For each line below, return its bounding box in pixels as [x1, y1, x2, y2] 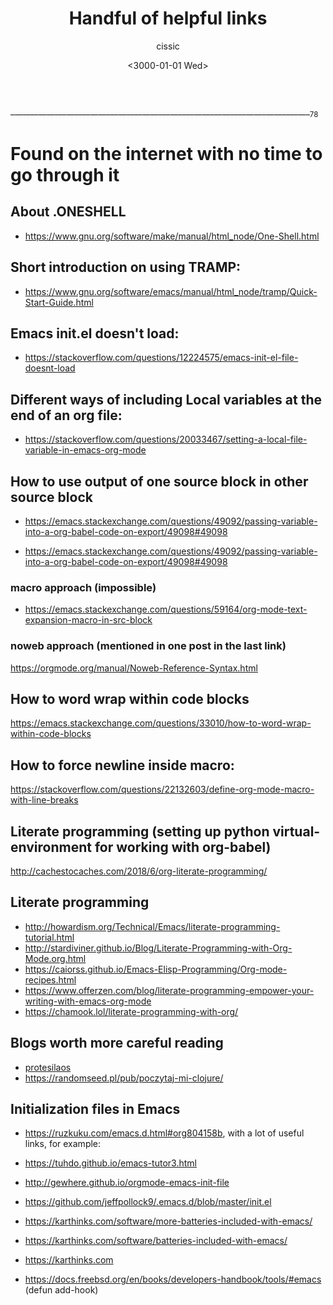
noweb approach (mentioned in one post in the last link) [10, 639, 287, 653]
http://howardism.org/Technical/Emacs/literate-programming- [24, 920, 281, 932]
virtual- [272, 823, 321, 840]
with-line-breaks [10, 794, 79, 806]
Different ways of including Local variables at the [10, 391, 323, 408]
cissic [156, 40, 180, 52]
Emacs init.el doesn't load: [10, 325, 180, 342]
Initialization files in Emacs [10, 1101, 181, 1118]
